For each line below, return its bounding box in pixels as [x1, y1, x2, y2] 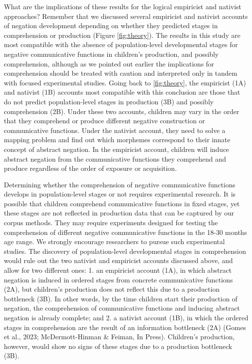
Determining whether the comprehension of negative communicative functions [4, 179, 235, 189]
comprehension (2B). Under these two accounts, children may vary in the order [4, 106, 239, 116]
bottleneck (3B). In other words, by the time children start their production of [4, 293, 237, 303]
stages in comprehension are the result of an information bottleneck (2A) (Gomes [4, 322, 246, 332]
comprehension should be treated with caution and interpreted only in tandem [4, 68, 237, 78]
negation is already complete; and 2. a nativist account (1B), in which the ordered [4, 313, 249, 322]
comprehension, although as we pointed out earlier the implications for [4, 58, 214, 68]
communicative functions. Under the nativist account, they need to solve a [4, 125, 226, 135]
